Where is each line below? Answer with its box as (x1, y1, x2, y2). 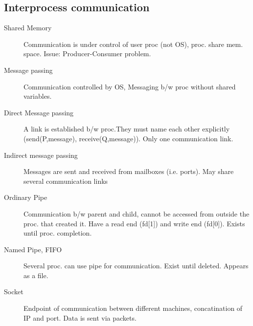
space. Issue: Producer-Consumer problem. (23, 48, 151, 59)
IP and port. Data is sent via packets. (23, 312, 137, 323)
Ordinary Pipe (4, 192, 47, 202)
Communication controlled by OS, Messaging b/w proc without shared (23, 81, 236, 91)
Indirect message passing (4, 150, 78, 160)
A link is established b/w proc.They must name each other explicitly (23, 124, 230, 134)
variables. (23, 91, 52, 101)
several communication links (23, 175, 108, 186)
